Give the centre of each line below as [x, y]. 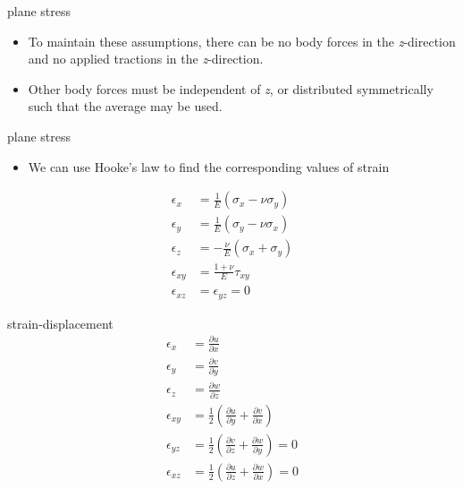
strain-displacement [60, 323]
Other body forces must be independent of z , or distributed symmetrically [231, 88]
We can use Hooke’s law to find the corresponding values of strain [209, 166]
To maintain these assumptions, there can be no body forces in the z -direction [242, 41]
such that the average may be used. [125, 106]
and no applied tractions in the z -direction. [146, 59]
